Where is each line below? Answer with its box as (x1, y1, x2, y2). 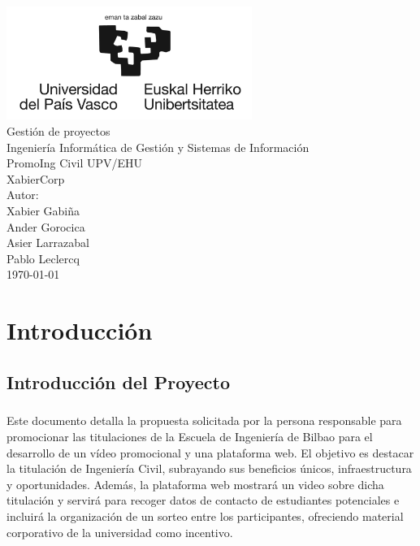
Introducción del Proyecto (6, 369, 230, 394)
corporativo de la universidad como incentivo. (6, 523, 233, 540)
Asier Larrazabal (6, 234, 89, 251)
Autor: (6, 186, 39, 203)
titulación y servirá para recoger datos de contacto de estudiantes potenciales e (6, 492, 400, 509)
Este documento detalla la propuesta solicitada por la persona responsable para (6, 412, 402, 429)
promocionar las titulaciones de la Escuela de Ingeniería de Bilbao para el (6, 428, 373, 445)
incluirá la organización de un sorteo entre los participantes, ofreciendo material (6, 508, 404, 524)
